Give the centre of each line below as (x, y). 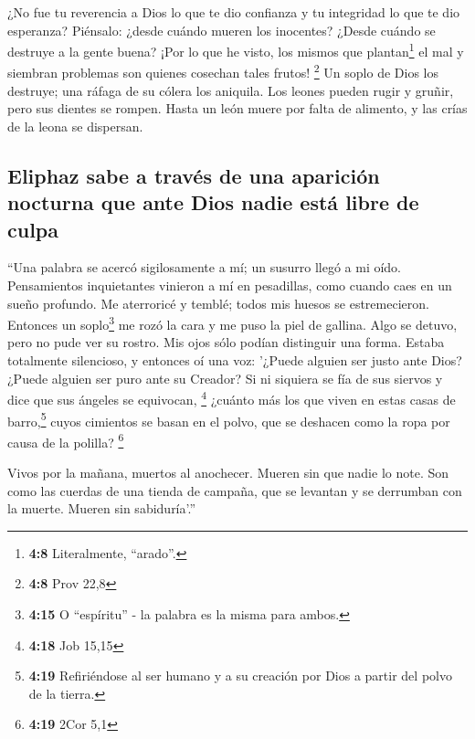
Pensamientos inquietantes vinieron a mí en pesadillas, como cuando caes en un (230, 285)
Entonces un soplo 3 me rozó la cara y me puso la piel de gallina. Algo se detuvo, (232, 323)
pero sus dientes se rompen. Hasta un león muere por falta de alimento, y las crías (237, 108)
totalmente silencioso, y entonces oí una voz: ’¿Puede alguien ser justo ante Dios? (235, 360)
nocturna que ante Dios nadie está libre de (213, 202)
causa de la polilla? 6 (66, 440)
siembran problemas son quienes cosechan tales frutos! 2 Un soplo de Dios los (223, 71)
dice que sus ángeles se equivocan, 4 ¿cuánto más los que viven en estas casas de (232, 398)
